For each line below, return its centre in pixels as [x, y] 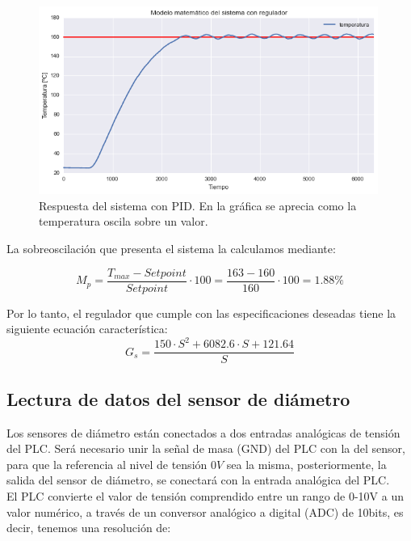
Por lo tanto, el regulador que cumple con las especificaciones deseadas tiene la [201, 313]
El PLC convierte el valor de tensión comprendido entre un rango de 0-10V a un [205, 496]
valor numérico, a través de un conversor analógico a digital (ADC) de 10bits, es [205, 511]
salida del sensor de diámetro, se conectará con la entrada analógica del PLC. [198, 480]
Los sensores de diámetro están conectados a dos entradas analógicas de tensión [203, 432]
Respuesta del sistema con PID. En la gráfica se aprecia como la [198, 205]
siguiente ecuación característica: [87, 329]
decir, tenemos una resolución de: [89, 528]
